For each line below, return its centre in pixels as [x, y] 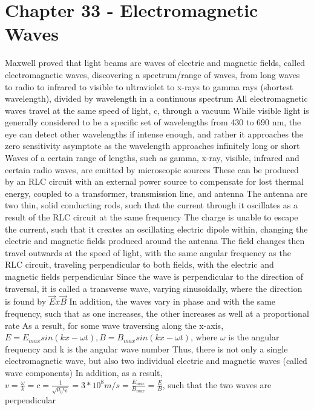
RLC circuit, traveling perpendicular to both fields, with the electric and [139, 264]
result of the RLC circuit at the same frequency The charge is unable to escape [152, 217]
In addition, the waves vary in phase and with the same [172, 301]
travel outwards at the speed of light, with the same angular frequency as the [148, 252]
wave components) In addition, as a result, [84, 372]
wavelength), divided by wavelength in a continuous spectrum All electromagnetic [156, 98]
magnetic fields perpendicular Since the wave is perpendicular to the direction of [154, 276]
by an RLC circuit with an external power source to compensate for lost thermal [154, 181]
